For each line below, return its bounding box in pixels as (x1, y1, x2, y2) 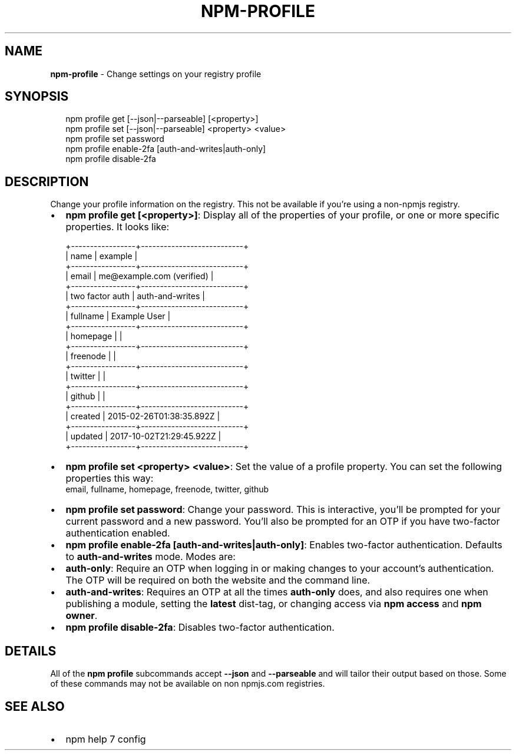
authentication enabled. (65, 527, 170, 539)
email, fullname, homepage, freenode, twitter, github (65, 484, 269, 495)
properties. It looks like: (65, 221, 170, 233)
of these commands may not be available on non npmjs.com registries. (50, 678, 325, 689)
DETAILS (5, 643, 57, 658)
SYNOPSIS (5, 89, 69, 104)
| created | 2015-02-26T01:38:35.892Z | (65, 411, 220, 422)
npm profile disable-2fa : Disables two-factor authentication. (65, 621, 335, 634)
